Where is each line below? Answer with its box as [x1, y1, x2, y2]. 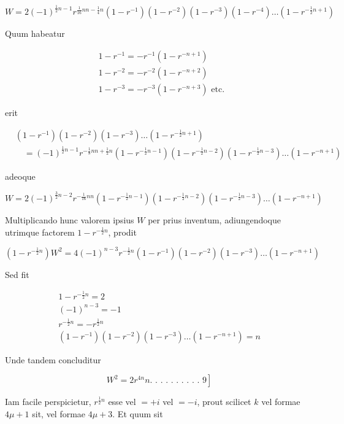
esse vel [108, 395, 136, 408]
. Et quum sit [112, 407, 163, 420]
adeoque [5, 170, 36, 183]
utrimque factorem [5, 225, 75, 238]
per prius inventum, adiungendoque [148, 214, 281, 226]
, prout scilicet [197, 395, 251, 408]
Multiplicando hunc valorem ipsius [5, 214, 134, 226]
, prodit [108, 225, 137, 238]
